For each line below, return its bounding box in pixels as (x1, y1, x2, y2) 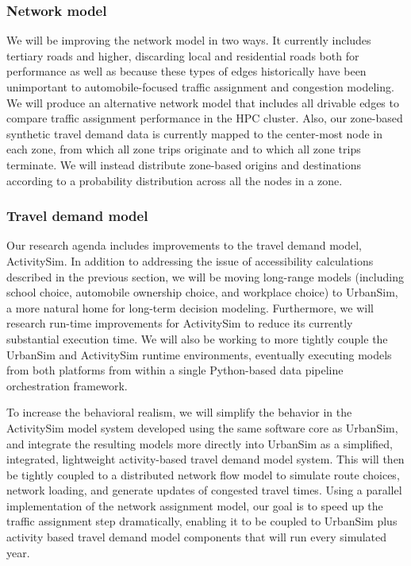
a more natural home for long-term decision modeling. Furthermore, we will (6, 299, 374, 316)
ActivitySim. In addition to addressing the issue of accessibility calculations (6, 252, 374, 269)
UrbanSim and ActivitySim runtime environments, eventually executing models (6, 346, 392, 362)
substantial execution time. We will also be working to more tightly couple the (6, 330, 388, 347)
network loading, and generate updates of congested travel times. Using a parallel (6, 482, 402, 498)
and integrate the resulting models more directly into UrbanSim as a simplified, (6, 435, 394, 452)
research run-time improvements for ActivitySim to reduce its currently (6, 315, 353, 331)
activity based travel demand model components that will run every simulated (6, 529, 387, 545)
